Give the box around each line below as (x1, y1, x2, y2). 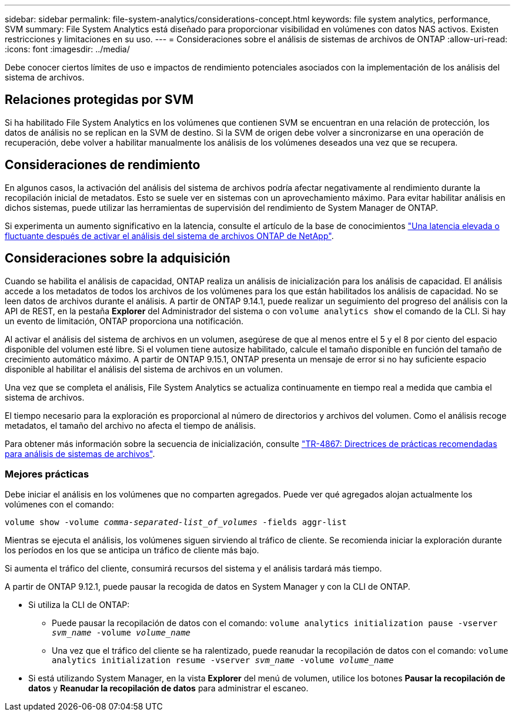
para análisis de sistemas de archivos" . (5, 448, 155, 459)
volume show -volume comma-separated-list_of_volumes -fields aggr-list (5, 517, 347, 527)
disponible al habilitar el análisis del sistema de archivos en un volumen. (5, 364, 283, 374)
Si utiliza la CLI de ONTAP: (28, 600, 130, 610)
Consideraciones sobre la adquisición (5, 251, 230, 266)
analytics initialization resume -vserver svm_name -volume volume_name (52, 656, 394, 665)
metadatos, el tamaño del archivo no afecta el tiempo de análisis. (5, 420, 256, 431)
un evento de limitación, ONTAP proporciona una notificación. (5, 315, 243, 326)
